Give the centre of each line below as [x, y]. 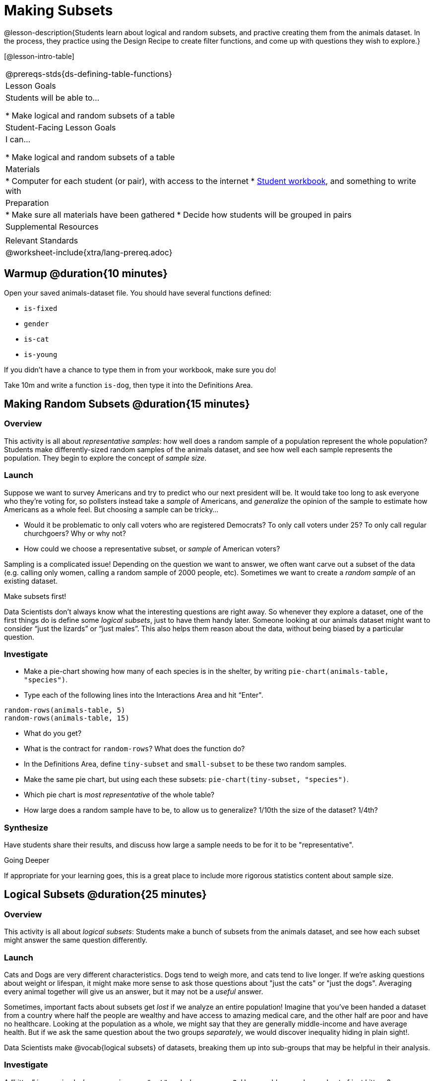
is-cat [36, 339]
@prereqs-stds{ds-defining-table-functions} [89, 74]
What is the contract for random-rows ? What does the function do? [134, 749]
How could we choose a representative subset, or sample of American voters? [152, 548]
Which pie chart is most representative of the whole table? [119, 795]
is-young [41, 354]
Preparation [27, 203]
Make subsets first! [35, 596]
